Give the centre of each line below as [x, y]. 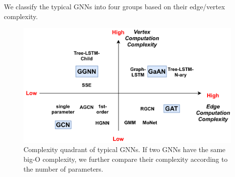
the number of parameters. [63, 168]
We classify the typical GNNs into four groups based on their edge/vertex [115, 6]
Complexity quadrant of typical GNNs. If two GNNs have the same [125, 149]
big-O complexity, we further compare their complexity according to [126, 159]
